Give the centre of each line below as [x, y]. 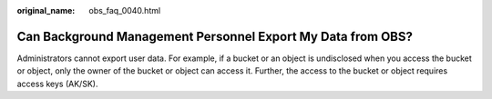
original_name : [46, 10]
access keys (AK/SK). [57, 84]
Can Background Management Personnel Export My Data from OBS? [215, 36]
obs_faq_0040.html [125, 10]
